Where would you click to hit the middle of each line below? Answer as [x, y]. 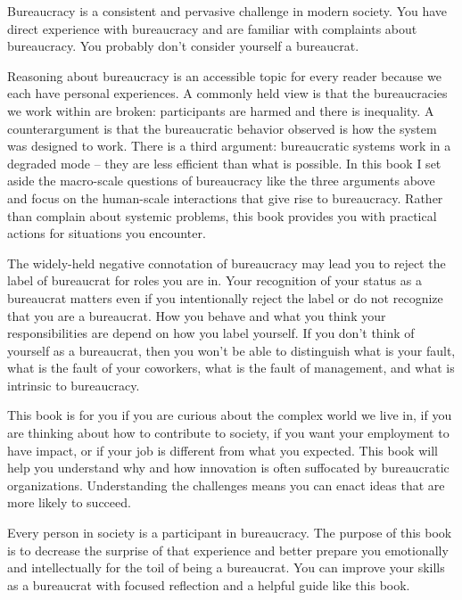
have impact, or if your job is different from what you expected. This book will [223, 450]
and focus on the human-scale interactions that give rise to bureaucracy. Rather [225, 197]
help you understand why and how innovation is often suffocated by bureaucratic [228, 468]
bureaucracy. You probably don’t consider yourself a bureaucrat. [183, 46]
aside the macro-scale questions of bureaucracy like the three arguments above [221, 181]
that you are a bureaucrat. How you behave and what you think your [197, 315]
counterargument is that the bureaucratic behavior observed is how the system [222, 128]
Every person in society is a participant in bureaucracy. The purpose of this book [230, 533]
